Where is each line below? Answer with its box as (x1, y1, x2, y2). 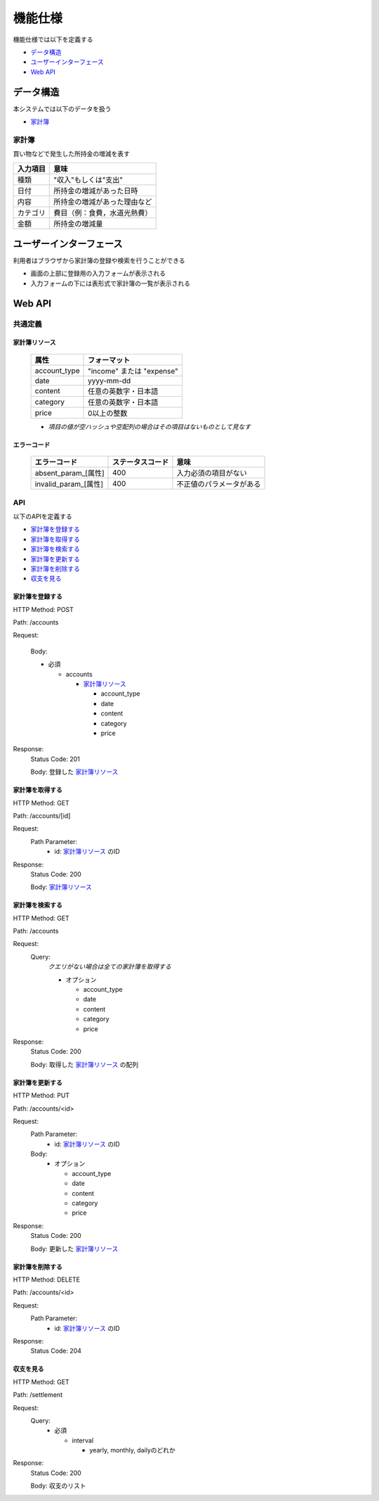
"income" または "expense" (88, 366, 178, 376)
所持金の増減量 (53, 219, 103, 229)
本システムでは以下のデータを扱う (13, 104, 112, 113)
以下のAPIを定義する (13, 512, 73, 520)
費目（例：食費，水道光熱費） (53, 207, 152, 217)
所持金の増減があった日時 (53, 186, 138, 196)
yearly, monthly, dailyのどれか (89, 1446, 175, 1455)
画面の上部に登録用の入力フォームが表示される (30, 269, 166, 278)
